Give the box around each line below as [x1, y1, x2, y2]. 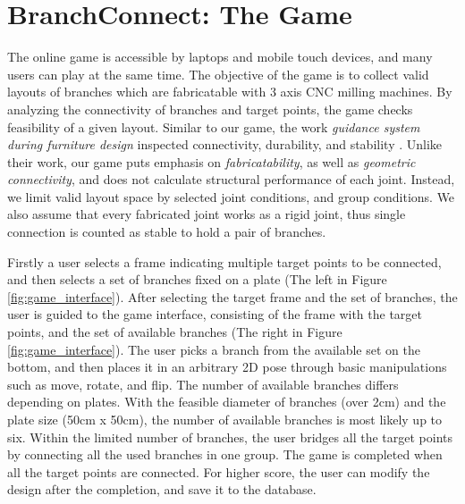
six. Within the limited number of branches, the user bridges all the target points [7, 427, 452, 446]
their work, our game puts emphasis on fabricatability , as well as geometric [7, 152, 416, 171]
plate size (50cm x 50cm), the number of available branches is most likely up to [7, 410, 443, 428]
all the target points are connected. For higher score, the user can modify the [7, 462, 430, 481]
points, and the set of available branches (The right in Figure [7, 323, 342, 341]
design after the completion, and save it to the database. [7, 480, 317, 499]
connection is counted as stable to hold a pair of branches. [7, 223, 326, 241]
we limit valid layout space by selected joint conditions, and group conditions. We [7, 187, 455, 206]
